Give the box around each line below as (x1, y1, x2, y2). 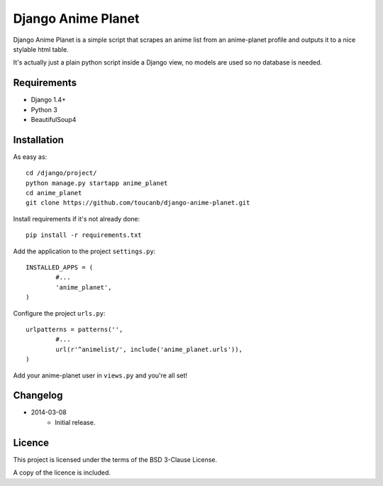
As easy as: (13, 153, 48, 161)
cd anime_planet (26, 189, 82, 197)
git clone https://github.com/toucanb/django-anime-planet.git (26, 199, 250, 207)
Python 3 (30, 105, 58, 114)
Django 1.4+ (30, 96, 67, 104)
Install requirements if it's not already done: (13, 214, 140, 223)
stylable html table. (13, 45, 69, 53)
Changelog (13, 390, 63, 402)
